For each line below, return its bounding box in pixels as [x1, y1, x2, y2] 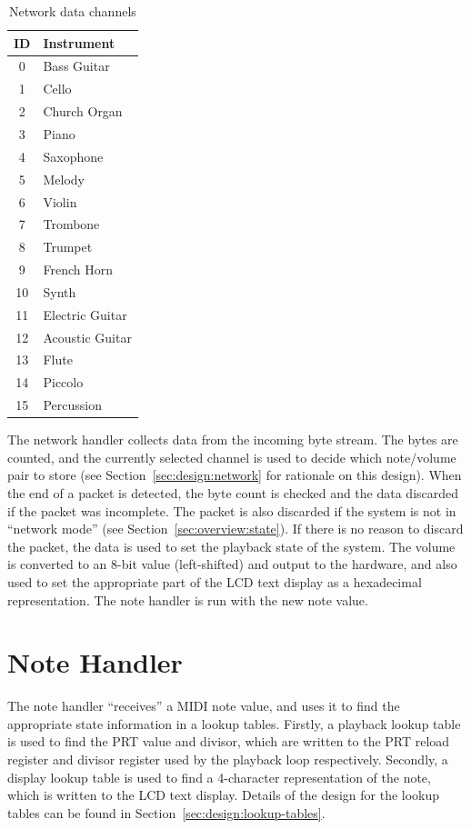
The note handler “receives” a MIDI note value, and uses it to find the [7, 696, 400, 715]
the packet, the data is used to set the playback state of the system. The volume [7, 536, 456, 555]
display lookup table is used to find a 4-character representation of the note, [7, 767, 431, 786]
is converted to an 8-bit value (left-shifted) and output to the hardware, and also [7, 554, 457, 574]
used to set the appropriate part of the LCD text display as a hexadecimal [7, 572, 422, 591]
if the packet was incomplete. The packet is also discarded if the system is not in [7, 501, 456, 520]
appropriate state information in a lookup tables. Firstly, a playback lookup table [7, 714, 461, 733]
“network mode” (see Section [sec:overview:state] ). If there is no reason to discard [7, 519, 464, 538]
